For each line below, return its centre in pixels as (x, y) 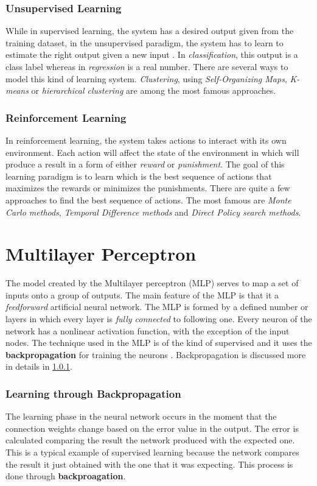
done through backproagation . (66, 476)
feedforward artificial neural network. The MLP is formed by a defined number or (157, 307)
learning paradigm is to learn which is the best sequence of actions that (139, 176)
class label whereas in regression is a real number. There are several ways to (147, 66)
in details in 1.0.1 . (39, 366)
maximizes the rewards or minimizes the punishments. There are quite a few (148, 188)
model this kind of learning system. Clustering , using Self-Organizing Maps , (146, 78)
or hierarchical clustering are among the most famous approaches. (154, 90)
